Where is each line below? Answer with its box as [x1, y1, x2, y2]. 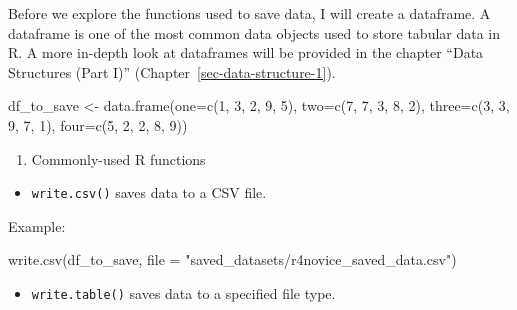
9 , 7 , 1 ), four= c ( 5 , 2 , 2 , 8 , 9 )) [8, 114, 188, 135]
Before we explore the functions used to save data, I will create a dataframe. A [8, 3, 491, 23]
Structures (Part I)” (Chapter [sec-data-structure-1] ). [8, 61, 336, 82]
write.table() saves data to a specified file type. [31, 283, 336, 303]
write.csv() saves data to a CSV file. [31, 182, 267, 203]
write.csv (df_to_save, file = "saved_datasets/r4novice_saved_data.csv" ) [8, 249, 457, 270]
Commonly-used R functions [31, 148, 206, 169]
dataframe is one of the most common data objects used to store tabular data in [8, 22, 501, 43]
